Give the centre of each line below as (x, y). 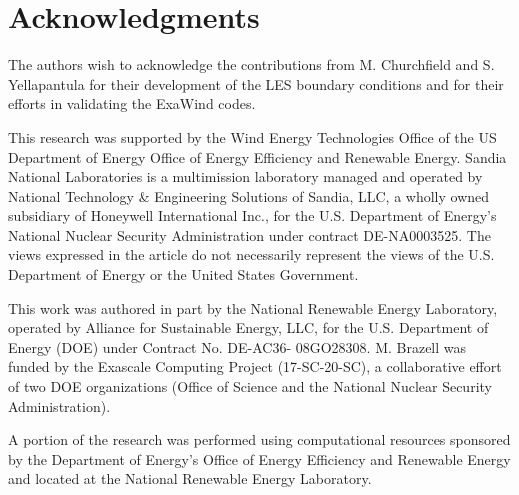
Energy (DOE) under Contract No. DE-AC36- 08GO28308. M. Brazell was (237, 346)
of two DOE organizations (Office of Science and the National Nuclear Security (250, 386)
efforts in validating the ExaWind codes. (132, 103)
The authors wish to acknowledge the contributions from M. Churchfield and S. (251, 64)
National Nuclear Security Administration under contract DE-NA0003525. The (249, 234)
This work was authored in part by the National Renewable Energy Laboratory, (253, 307)
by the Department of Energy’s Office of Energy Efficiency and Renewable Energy (259, 458)
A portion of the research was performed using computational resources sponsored (259, 439)
